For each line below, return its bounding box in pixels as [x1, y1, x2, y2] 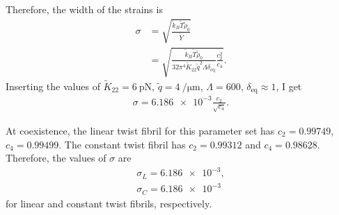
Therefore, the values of [6, 150, 107, 165]
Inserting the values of [6, 78, 100, 93]
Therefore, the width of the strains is [6, 2, 163, 16]
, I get [276, 78, 302, 93]
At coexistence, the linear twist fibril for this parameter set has [6, 123, 275, 137]
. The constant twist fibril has [58, 137, 186, 151]
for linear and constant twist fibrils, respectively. [6, 196, 212, 210]
